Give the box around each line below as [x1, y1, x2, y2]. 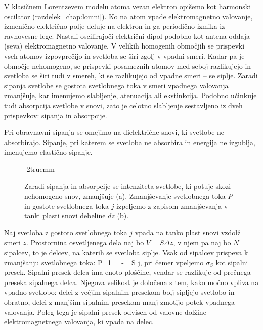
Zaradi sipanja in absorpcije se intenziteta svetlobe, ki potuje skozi [24, 180, 231, 191]
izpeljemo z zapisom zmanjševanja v [116, 200, 228, 211]
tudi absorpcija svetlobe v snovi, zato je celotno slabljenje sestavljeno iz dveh [4, 100, 243, 110]
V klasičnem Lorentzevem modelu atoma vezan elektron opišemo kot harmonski [4, 1, 251, 11]
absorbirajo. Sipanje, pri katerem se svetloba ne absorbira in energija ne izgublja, [4, 136, 255, 147]
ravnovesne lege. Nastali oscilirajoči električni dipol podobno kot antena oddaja [4, 30, 250, 41]
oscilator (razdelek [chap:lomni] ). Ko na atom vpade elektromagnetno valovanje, [4, 11, 253, 21]
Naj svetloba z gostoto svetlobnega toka [4, 227, 127, 238]
